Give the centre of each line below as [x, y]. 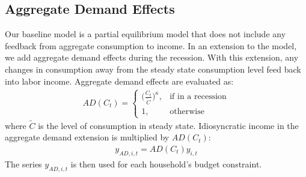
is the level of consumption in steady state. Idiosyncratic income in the [168, 125]
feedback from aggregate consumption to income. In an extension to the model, [151, 45]
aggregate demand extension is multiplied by [87, 137]
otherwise [187, 112]
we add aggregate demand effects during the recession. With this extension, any [152, 57]
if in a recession [198, 97]
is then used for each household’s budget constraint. [166, 163]
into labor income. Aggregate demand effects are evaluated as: [119, 81]
